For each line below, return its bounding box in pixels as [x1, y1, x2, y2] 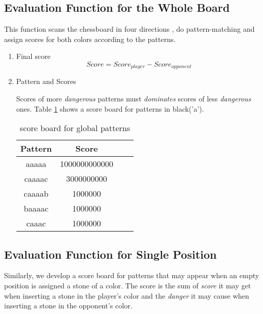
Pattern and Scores [16, 76, 76, 87]
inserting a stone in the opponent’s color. [4, 300, 133, 311]
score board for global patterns [19, 122, 130, 134]
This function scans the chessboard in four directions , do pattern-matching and [4, 24, 255, 34]
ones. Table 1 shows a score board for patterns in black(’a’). [16, 103, 204, 114]
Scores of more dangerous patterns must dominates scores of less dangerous [16, 93, 251, 104]
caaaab [24, 187, 49, 200]
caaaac [24, 173, 48, 185]
